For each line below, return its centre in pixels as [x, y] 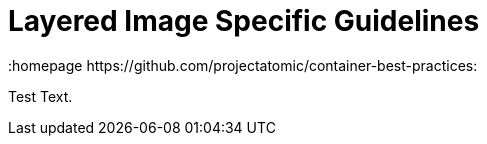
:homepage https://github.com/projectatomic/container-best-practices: [243, 65]
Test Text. [40, 96]
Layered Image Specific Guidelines [244, 21]
